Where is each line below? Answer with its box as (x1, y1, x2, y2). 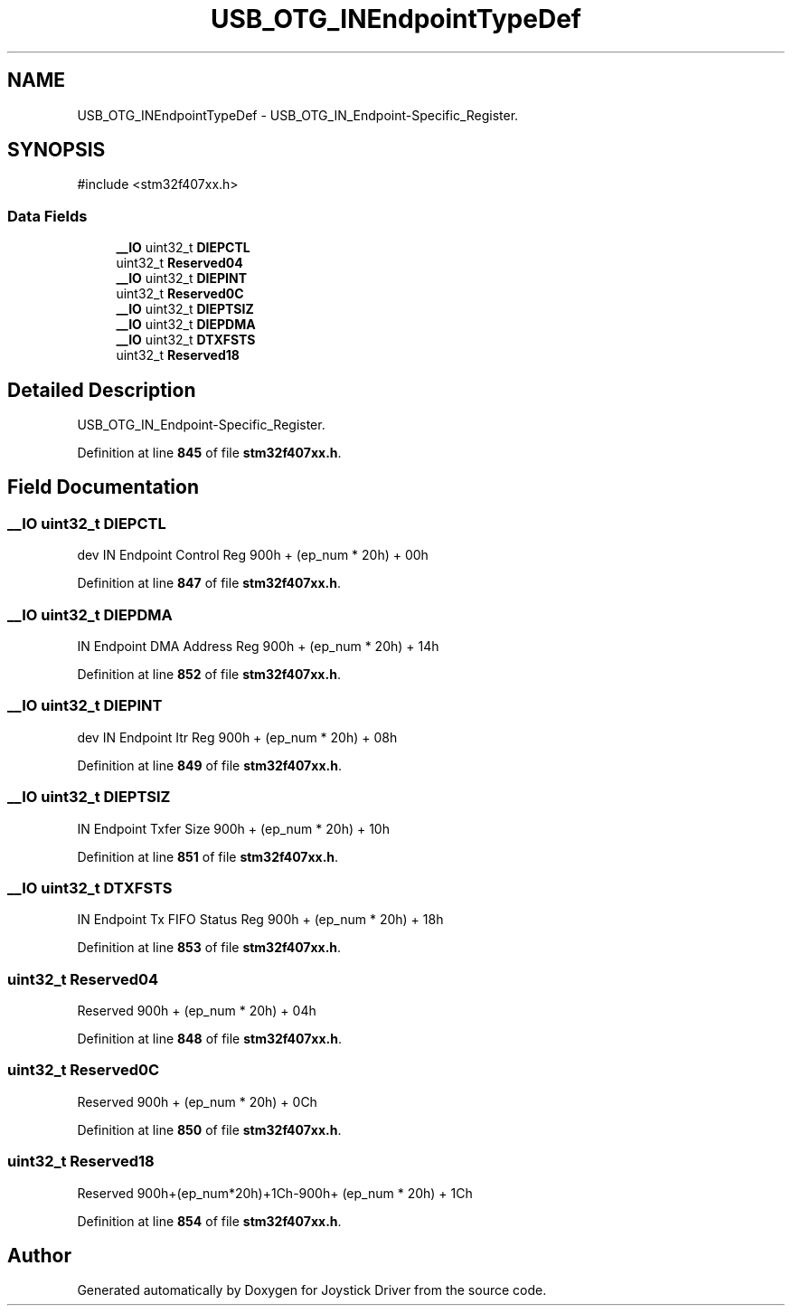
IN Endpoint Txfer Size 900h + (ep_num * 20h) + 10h (77, 820, 390, 836)
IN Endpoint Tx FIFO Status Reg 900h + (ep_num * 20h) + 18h (77, 912, 444, 928)
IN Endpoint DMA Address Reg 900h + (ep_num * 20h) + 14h (77, 638, 439, 654)
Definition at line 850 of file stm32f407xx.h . (77, 1121, 342, 1138)
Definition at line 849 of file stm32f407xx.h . (77, 757, 342, 773)
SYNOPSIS (7, 138, 106, 162)
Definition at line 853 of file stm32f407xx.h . (77, 940, 342, 956)
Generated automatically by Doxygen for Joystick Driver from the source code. (77, 1282, 547, 1299)
